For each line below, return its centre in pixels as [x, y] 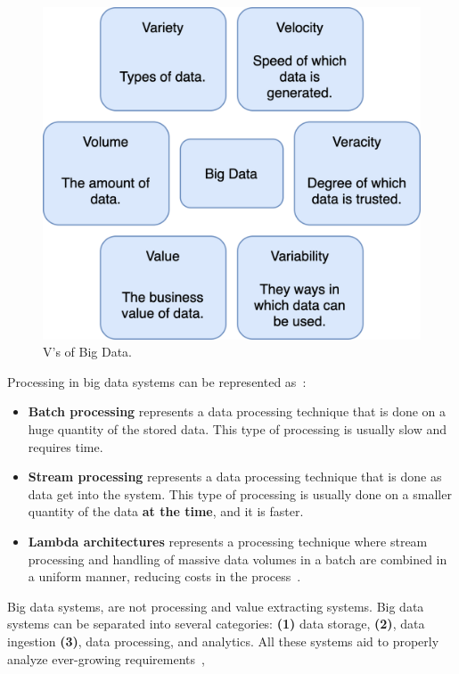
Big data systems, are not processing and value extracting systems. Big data [216, 606]
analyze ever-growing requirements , [106, 658]
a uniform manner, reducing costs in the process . [164, 576]
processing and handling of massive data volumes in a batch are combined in [238, 559]
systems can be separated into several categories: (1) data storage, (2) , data [216, 624]
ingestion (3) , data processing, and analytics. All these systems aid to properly [223, 641]
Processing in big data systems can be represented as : [157, 381]
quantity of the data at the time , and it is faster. [166, 511]
